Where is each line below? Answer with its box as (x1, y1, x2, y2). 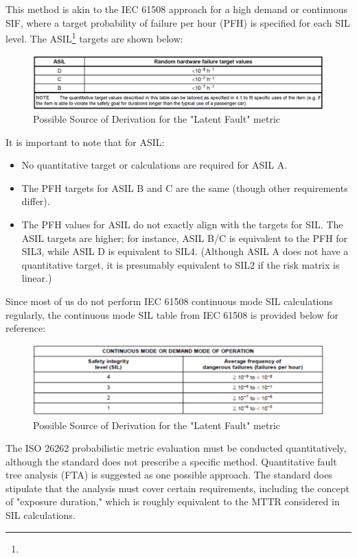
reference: (5, 321, 46, 335)
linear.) (21, 271, 52, 285)
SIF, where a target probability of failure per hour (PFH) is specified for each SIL (5, 15, 350, 29)
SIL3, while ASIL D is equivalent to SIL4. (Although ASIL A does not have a (21, 244, 349, 258)
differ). (21, 194, 50, 208)
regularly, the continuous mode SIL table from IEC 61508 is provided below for (5, 307, 338, 322)
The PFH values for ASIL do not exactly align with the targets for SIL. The (21, 217, 343, 232)
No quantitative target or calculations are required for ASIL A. (21, 158, 288, 172)
